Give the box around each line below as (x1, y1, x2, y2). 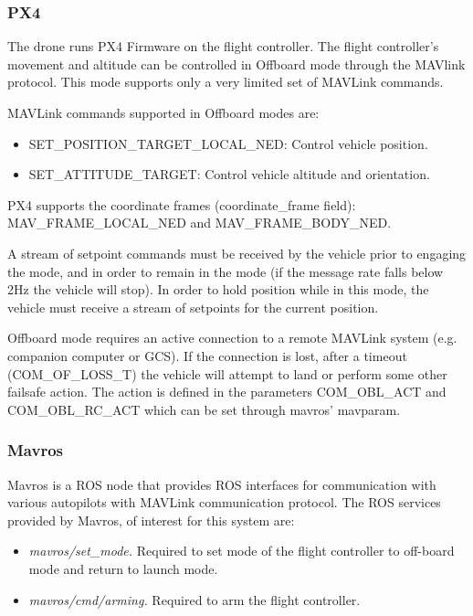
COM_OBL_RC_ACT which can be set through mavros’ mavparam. (7, 399, 401, 419)
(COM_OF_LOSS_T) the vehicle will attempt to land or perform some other (7, 364, 447, 383)
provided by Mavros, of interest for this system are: (7, 510, 295, 529)
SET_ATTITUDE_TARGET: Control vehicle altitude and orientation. (28, 165, 430, 184)
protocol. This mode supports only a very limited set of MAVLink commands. (7, 72, 444, 91)
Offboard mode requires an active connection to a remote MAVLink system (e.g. (7, 328, 457, 347)
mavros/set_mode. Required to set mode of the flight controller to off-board (28, 541, 455, 560)
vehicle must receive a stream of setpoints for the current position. (7, 297, 379, 316)
